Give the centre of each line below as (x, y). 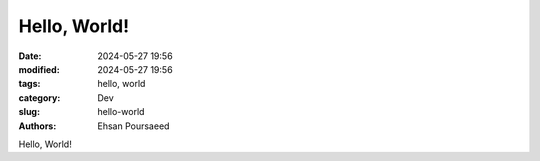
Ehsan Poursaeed (133, 126)
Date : (30, 56)
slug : (29, 112)
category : (39, 97)
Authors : (37, 126)
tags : (29, 84)
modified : (39, 69)
